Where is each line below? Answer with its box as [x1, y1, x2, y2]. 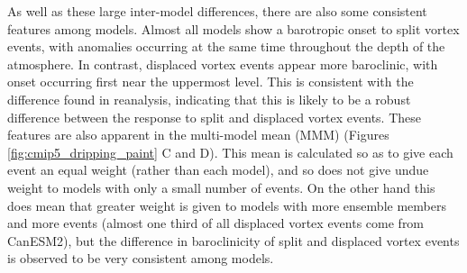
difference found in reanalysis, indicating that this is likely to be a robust [7, 89, 411, 108]
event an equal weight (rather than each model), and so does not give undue [7, 160, 429, 179]
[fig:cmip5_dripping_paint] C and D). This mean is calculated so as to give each [7, 142, 453, 161]
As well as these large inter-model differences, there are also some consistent [7, 2, 427, 20]
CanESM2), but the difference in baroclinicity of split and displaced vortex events [7, 231, 460, 250]
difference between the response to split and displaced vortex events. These [7, 107, 422, 126]
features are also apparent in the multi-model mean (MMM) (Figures [7, 125, 389, 144]
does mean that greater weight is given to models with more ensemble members [7, 196, 446, 214]
